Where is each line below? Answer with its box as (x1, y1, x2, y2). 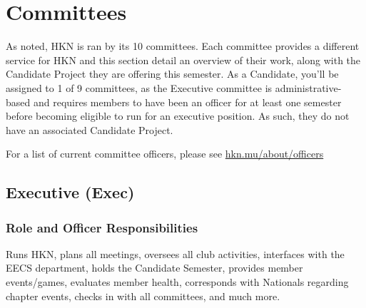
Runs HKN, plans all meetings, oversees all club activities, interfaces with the (6, 246, 345, 261)
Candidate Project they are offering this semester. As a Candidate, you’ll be (6, 66, 339, 81)
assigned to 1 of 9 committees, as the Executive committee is (6, 80, 273, 95)
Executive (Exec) (6, 181, 135, 203)
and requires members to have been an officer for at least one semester (33, 94, 342, 109)
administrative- (275, 80, 342, 95)
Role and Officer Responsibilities (6, 218, 198, 236)
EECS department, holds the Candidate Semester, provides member (6, 260, 303, 275)
